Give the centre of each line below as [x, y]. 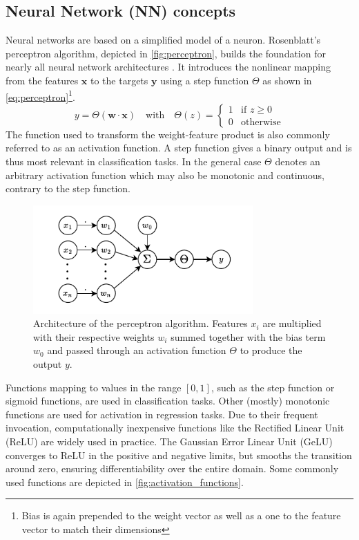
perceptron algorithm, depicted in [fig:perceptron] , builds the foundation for [166, 53]
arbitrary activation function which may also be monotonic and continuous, [165, 175]
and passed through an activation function [137, 350]
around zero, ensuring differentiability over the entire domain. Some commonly [172, 468]
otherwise [261, 123]
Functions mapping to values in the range [94, 387]
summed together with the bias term [248, 336]
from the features [42, 80]
